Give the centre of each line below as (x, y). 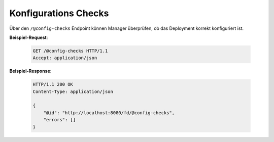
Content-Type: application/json (73, 91)
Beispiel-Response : (30, 71)
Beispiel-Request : (29, 37)
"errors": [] (60, 120)
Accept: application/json (65, 58)
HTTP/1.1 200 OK (53, 84)
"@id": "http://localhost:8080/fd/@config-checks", (109, 113)
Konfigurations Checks (59, 13)
